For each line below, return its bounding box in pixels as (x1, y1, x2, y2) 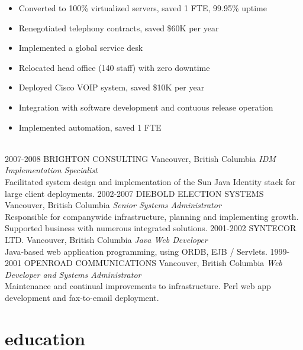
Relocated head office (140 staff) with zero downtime (18, 61, 210, 73)
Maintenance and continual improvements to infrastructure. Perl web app (5, 280, 271, 292)
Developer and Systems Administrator (5, 268, 141, 280)
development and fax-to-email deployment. (5, 291, 159, 303)
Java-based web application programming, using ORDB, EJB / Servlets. (5, 245, 267, 257)
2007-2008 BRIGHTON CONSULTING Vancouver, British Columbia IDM (5, 152, 276, 164)
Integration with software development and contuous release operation (18, 101, 273, 113)
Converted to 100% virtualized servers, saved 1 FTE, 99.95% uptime (18, 2, 267, 14)
